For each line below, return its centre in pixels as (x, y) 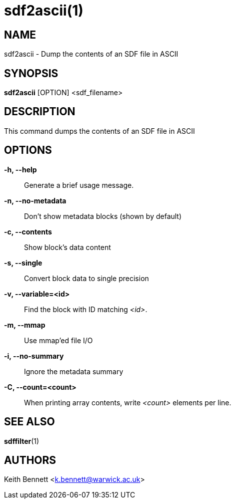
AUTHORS (30, 460)
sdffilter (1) (22, 441)
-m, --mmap (25, 325)
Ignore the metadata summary (74, 371)
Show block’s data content (67, 247)
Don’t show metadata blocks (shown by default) (103, 216)
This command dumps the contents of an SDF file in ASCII (99, 131)
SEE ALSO (29, 422)
